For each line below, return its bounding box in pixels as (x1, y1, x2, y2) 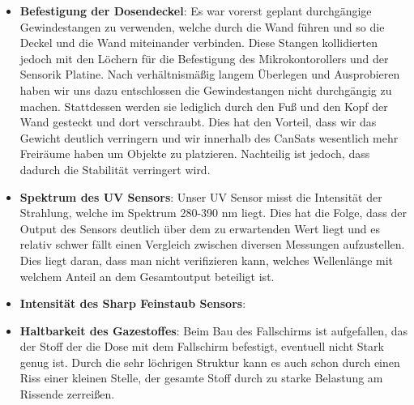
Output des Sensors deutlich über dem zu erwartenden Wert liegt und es (19, 220, 381, 237)
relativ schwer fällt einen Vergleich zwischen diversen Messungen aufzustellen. (19, 236, 405, 253)
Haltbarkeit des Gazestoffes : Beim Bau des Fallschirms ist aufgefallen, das (19, 322, 408, 339)
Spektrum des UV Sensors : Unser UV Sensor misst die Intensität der (19, 188, 382, 205)
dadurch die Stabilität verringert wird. (19, 160, 211, 177)
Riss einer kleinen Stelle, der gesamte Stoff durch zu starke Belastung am (19, 369, 383, 386)
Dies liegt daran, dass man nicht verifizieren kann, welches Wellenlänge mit (19, 251, 394, 268)
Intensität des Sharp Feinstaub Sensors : (19, 295, 246, 312)
